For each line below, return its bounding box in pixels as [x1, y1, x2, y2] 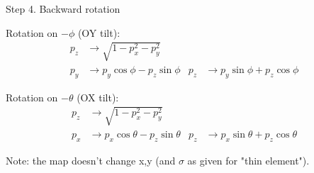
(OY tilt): [77, 25, 120, 40]
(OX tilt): [77, 89, 119, 104]
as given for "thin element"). [187, 152, 310, 167]
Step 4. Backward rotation [6, 1, 120, 16]
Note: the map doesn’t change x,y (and [6, 152, 176, 167]
